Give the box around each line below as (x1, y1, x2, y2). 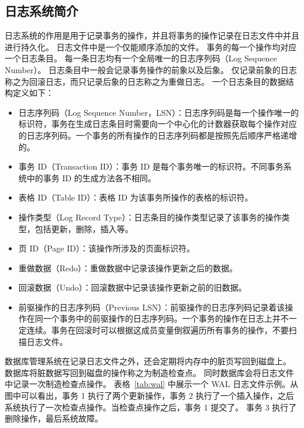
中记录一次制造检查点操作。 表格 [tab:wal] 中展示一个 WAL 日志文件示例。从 (5, 378, 299, 390)
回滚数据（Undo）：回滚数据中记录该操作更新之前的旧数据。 (18, 281, 247, 294)
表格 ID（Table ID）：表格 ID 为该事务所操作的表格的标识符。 (18, 191, 253, 203)
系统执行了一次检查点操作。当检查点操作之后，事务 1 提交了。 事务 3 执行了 (5, 401, 297, 413)
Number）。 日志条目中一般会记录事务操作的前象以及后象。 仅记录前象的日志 (5, 63, 297, 75)
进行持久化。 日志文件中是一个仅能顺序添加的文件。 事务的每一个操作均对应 (5, 40, 297, 53)
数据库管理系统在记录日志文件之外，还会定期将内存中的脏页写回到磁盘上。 (5, 355, 291, 367)
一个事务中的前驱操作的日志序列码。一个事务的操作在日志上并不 (43, 312, 289, 325)
